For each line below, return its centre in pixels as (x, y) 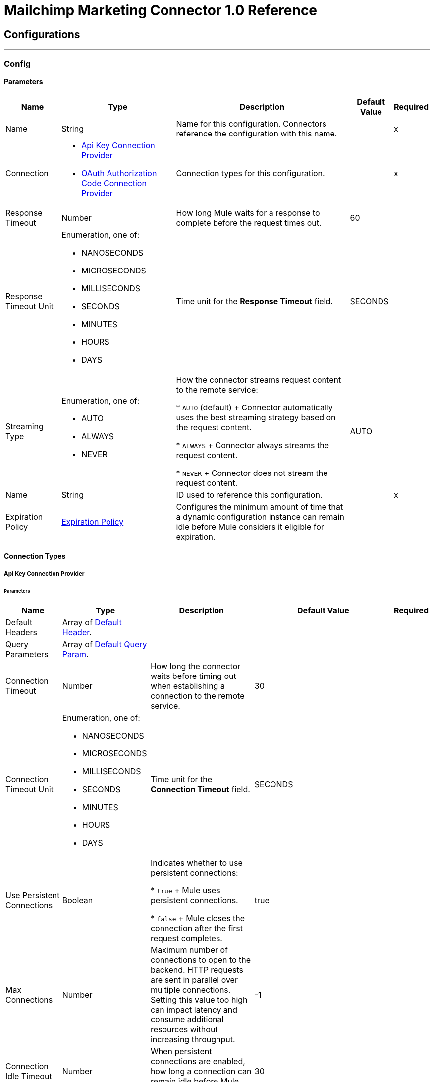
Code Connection (114, 183)
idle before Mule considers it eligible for (250, 526)
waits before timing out (193, 676)
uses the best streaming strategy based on (256, 417)
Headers (21, 633)
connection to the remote (197, 696)
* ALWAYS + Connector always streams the (252, 445)
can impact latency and (194, 1010)
